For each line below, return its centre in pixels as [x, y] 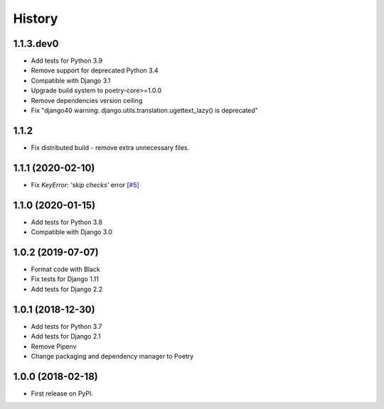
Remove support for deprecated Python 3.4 [95, 70]
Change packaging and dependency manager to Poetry [112, 356]
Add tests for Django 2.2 [67, 289]
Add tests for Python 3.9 [67, 61]
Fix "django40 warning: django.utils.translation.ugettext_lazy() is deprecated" [145, 111]
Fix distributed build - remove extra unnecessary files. [110, 147]
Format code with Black [66, 269]
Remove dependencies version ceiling [87, 100]
